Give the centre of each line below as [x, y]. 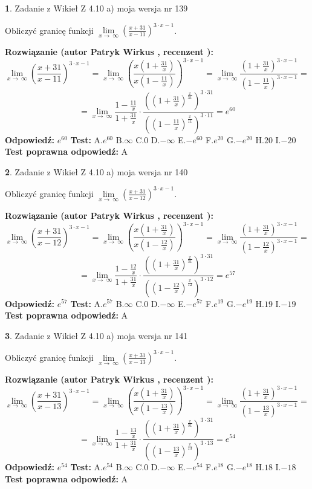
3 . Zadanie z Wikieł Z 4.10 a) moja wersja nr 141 [96, 335]
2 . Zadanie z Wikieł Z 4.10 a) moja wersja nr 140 [96, 171]
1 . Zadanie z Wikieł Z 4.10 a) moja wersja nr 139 [96, 8]
